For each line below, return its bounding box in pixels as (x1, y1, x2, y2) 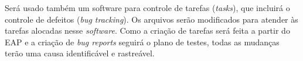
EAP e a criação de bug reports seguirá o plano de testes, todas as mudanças (5, 35, 280, 48)
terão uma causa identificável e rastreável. (5, 47, 155, 59)
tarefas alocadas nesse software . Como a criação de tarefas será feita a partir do (5, 24, 290, 37)
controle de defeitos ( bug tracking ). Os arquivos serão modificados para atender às (5, 13, 298, 25)
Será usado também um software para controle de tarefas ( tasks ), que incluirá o (5, 2, 290, 13)
